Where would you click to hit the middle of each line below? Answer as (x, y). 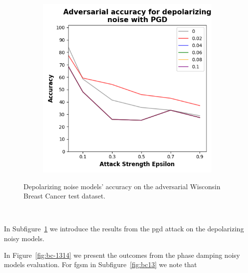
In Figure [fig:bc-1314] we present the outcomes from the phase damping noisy (122, 255)
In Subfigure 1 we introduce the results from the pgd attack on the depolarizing (124, 229)
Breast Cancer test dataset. (65, 196)
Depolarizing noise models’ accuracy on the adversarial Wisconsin (122, 186)
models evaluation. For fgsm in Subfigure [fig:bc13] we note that (101, 264)
